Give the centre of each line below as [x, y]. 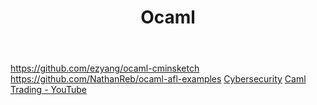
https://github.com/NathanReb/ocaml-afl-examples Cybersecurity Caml [158, 79]
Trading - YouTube [48, 90]
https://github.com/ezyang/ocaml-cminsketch [105, 68]
